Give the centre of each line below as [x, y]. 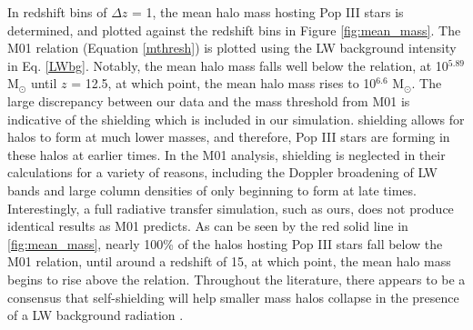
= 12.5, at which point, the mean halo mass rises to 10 [224, 83]
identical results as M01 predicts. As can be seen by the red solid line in [208, 226]
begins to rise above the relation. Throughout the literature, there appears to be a [236, 279]
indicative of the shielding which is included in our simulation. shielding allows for [236, 119]
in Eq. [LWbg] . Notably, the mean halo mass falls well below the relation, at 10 [228, 65]
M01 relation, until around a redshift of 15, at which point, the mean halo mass [229, 261]
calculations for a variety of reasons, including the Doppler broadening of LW [222, 172]
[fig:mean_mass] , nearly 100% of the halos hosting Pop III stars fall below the [225, 243]
